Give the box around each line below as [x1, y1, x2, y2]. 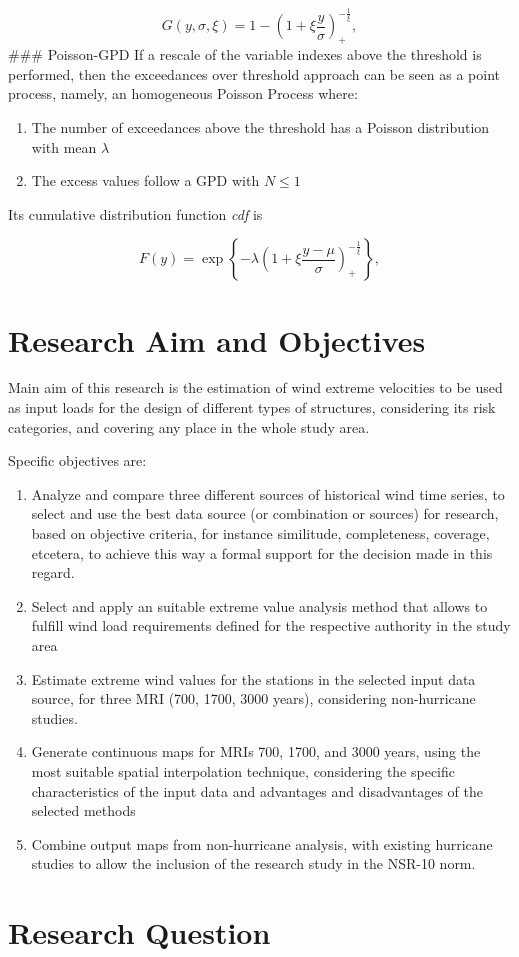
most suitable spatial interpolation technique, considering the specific [31, 760, 456, 781]
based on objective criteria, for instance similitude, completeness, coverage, [31, 523, 490, 543]
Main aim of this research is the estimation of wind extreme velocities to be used [8, 377, 503, 398]
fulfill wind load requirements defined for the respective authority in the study [31, 615, 511, 636]
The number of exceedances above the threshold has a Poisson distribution [31, 116, 490, 137]
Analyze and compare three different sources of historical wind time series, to [31, 483, 505, 504]
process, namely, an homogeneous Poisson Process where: [8, 83, 358, 104]
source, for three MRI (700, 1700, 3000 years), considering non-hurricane [31, 688, 476, 709]
